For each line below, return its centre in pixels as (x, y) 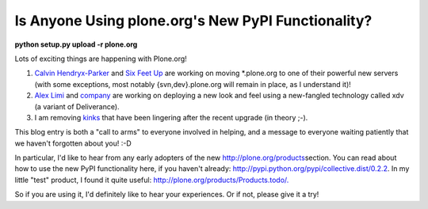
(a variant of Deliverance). (77, 106)
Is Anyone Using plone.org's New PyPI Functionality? (193, 21)
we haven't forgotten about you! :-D (73, 143)
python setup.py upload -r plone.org (76, 44)
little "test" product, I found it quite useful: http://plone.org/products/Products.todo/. (152, 180)
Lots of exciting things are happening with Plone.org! (101, 59)
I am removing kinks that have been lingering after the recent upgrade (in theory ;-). (171, 117)
